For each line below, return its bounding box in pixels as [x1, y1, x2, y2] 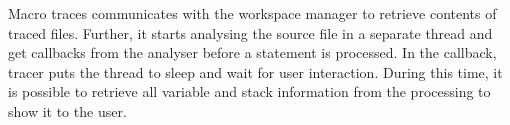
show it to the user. [8, 100, 127, 121]
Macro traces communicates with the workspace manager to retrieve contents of [8, 3, 497, 23]
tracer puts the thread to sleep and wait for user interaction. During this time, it [8, 61, 503, 82]
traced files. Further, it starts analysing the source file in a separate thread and [8, 22, 493, 43]
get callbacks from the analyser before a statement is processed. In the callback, [8, 42, 497, 63]
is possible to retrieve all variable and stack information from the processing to [8, 81, 491, 102]
